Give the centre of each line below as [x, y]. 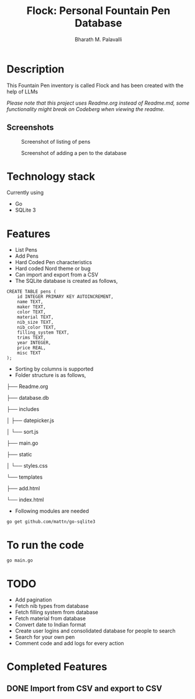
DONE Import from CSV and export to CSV [84, 688]
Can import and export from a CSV [56, 275]
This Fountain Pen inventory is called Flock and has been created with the [95, 85]
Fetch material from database [50, 618]
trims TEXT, [31, 338]
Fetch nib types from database [52, 606]
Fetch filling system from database [56, 613]
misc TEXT [29, 353]
